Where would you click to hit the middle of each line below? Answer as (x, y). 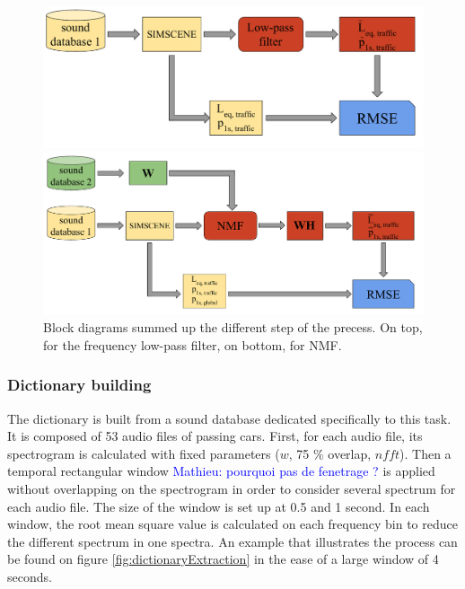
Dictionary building (79, 385)
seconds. (30, 576)
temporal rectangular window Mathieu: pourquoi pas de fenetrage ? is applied (221, 471)
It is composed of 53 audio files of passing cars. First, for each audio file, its (215, 436)
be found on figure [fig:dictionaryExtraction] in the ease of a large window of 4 (223, 559)
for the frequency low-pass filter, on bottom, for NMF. (193, 344)
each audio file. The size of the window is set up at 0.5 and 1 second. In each (219, 506)
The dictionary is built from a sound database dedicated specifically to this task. (229, 418)
